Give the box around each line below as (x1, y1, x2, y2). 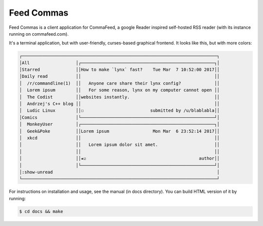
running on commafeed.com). (9, 31, 69, 37)
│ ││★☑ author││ (19, 156, 220, 161)
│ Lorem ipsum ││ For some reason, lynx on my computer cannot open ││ (19, 87, 220, 93)
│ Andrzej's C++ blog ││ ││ (19, 101, 220, 107)
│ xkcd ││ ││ (19, 135, 220, 141)
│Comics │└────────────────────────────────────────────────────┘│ (19, 115, 220, 120)
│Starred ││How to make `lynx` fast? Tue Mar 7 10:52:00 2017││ (19, 67, 220, 73)
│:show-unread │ (19, 169, 220, 175)
